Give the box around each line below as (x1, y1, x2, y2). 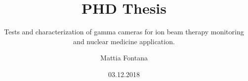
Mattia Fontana (100, 53, 148, 63)
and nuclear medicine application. (73, 36, 175, 46)
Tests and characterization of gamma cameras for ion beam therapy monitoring (4, 27, 244, 37)
